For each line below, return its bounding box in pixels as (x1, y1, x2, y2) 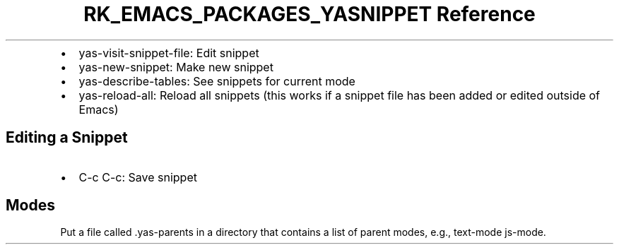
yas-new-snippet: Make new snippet (78, 59, 273, 74)
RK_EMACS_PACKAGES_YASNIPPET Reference (83, 2, 536, 26)
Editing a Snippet (6, 129, 128, 147)
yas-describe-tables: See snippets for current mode (78, 73, 355, 88)
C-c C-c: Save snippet (78, 169, 197, 184)
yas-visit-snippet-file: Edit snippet (78, 45, 259, 60)
